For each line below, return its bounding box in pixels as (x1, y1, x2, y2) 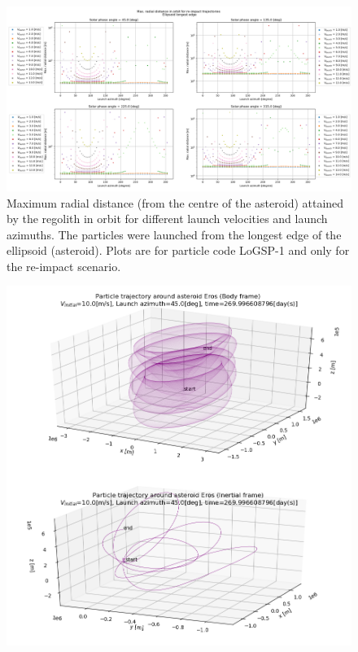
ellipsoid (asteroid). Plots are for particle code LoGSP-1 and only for (7, 242, 350, 259)
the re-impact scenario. (7, 257, 121, 274)
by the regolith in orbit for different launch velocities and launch (7, 210, 328, 227)
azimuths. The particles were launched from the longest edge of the (7, 225, 342, 243)
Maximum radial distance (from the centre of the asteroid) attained (7, 194, 344, 211)
